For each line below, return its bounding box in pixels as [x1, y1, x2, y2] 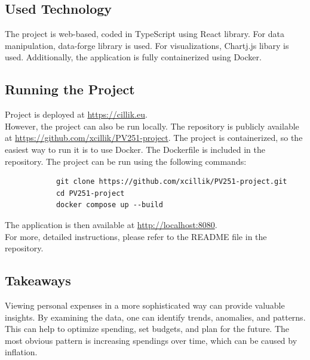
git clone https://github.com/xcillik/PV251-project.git [56, 177, 287, 186]
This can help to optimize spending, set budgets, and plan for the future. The [5, 322, 290, 335]
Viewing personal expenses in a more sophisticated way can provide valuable [5, 299, 285, 311]
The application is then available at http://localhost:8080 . [5, 218, 217, 230]
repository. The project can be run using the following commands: [5, 155, 247, 167]
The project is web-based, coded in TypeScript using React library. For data [5, 27, 284, 40]
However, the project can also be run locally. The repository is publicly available [5, 119, 299, 132]
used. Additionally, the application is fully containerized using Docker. [5, 51, 262, 63]
